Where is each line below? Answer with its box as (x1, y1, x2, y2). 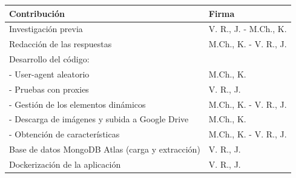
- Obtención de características (9, 128, 120, 140)
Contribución (9, 7, 65, 19)
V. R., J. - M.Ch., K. (208, 22, 287, 35)
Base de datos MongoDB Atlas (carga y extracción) (9, 143, 200, 156)
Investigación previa (9, 22, 83, 35)
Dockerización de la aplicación (9, 157, 121, 170)
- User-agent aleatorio (9, 67, 90, 80)
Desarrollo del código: (9, 53, 90, 65)
